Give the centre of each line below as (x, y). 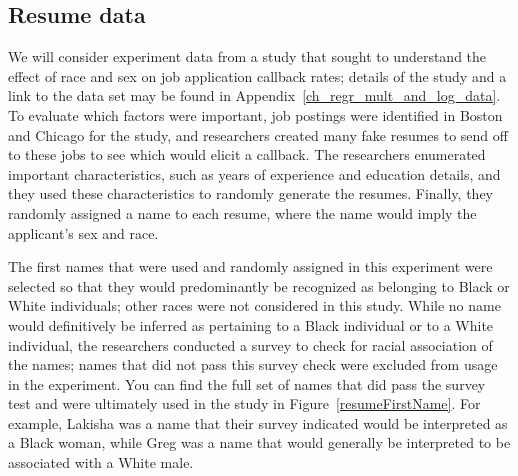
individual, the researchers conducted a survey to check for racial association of (250, 344)
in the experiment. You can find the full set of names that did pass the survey (247, 383)
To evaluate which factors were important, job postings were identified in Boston (255, 114)
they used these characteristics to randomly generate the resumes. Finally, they (250, 193)
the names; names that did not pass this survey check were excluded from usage (253, 364)
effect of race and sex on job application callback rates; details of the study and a (257, 75)
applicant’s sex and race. (83, 232)
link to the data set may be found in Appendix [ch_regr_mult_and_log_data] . (254, 95)
